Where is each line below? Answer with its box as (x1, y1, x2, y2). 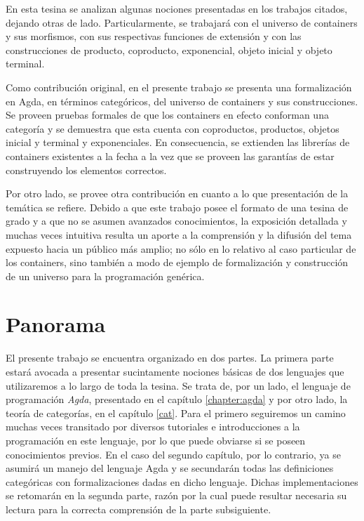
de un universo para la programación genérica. (6, 268, 205, 283)
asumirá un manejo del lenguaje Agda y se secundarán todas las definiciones (6, 461, 334, 475)
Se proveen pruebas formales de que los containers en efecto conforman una (6, 107, 329, 122)
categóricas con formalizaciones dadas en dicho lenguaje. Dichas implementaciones (6, 474, 358, 489)
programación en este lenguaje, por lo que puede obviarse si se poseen (6, 433, 306, 447)
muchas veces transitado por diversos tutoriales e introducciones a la (6, 419, 300, 434)
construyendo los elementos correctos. (6, 162, 167, 177)
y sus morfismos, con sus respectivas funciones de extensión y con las (6, 29, 302, 44)
